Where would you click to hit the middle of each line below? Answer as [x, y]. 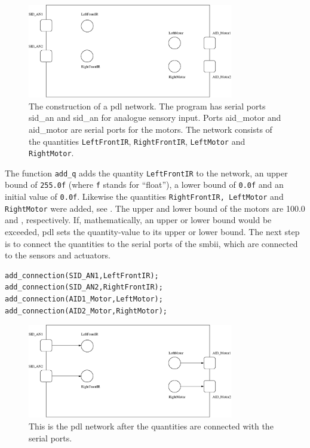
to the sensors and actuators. [58, 255]
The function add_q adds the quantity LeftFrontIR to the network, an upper [146, 173]
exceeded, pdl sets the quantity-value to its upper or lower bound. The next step [152, 232]
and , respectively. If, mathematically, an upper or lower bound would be [138, 220]
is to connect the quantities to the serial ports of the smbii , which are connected [151, 243]
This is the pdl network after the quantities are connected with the [151, 426]
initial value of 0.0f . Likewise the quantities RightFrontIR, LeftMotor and [144, 196]
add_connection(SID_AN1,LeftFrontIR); [82, 275]
